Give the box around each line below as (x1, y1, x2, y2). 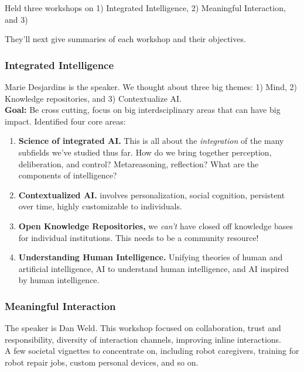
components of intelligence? (18, 169, 117, 181)
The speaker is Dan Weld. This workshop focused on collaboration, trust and (5, 322, 281, 334)
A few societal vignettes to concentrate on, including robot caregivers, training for (5, 345, 299, 357)
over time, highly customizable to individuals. (18, 200, 182, 212)
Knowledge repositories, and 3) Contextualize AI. (5, 92, 182, 104)
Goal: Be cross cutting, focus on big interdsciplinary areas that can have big (5, 104, 281, 116)
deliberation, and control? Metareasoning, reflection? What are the (18, 157, 259, 170)
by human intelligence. (18, 274, 100, 286)
